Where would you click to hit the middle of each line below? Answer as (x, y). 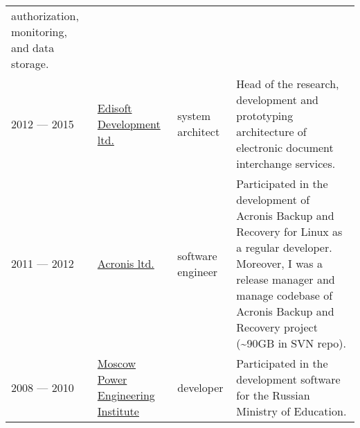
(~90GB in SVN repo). (291, 343)
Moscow (117, 363)
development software (288, 379)
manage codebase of (285, 295)
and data (33, 48)
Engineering (126, 395)
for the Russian (273, 395)
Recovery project (277, 327)
